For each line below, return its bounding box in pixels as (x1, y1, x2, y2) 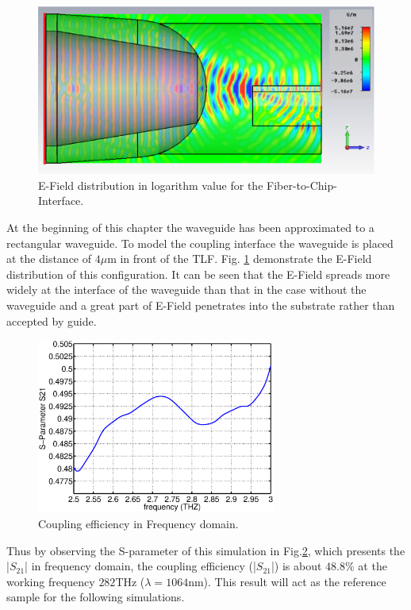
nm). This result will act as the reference (188, 573, 386, 589)
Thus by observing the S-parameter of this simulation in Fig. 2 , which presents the (6, 542, 405, 558)
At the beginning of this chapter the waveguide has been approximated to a (6, 218, 375, 235)
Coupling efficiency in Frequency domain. (38, 515, 239, 532)
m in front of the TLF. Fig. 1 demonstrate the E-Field (107, 250, 372, 267)
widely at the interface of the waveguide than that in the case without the (6, 281, 367, 298)
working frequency (6, 573, 95, 589)
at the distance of (6, 250, 92, 267)
